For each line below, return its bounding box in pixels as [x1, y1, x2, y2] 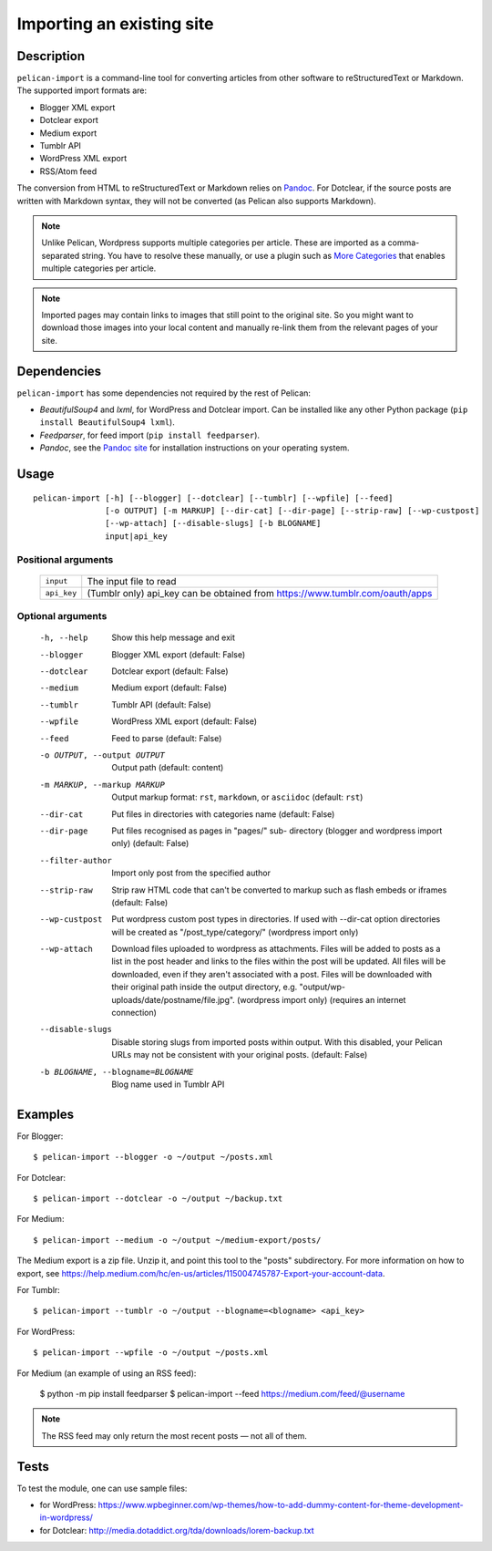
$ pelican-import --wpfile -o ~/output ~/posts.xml [33, 1348, 269, 1358]
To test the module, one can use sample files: [16, 1483, 188, 1494]
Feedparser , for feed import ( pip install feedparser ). [39, 429, 260, 440]
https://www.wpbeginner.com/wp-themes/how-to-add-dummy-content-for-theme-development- [97, 1500, 464, 1511]
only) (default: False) [111, 838, 190, 849]
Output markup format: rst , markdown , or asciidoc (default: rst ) [111, 791, 364, 802]
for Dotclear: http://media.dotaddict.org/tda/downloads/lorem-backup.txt [39, 1525, 314, 1535]
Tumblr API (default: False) [111, 698, 211, 710]
